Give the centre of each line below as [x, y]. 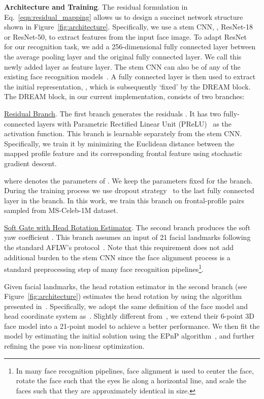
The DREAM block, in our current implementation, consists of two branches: [124, 96]
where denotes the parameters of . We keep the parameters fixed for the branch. [128, 180]
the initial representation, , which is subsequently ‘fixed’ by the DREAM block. [127, 86]
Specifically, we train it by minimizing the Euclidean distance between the [119, 143]
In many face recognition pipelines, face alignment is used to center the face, [135, 370]
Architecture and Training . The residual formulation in [96, 7]
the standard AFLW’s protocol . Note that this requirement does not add [119, 247]
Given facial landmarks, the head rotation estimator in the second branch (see [126, 286]
